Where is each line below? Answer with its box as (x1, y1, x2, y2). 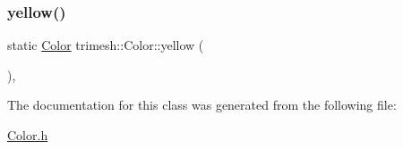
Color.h (7, 126, 48, 144)
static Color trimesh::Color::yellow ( (7, 36, 204, 54)
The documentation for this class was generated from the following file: (7, 95, 397, 114)
